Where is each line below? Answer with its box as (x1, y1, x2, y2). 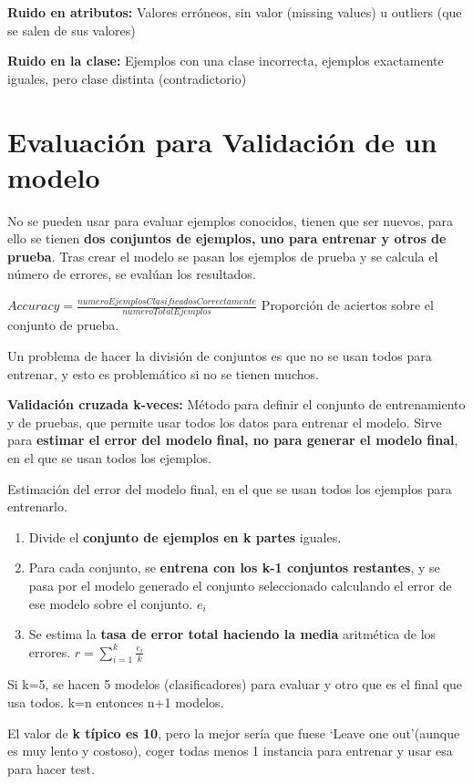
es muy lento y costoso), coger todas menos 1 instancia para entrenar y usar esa (7, 741, 453, 760)
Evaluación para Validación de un (7, 122, 437, 160)
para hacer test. (7, 758, 95, 778)
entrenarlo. (7, 497, 67, 516)
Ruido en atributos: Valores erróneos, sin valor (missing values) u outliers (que (7, 3, 462, 21)
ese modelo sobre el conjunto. (28, 593, 193, 613)
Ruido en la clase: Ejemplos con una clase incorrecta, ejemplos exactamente (7, 51, 444, 70)
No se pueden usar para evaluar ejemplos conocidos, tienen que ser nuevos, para (7, 211, 454, 230)
